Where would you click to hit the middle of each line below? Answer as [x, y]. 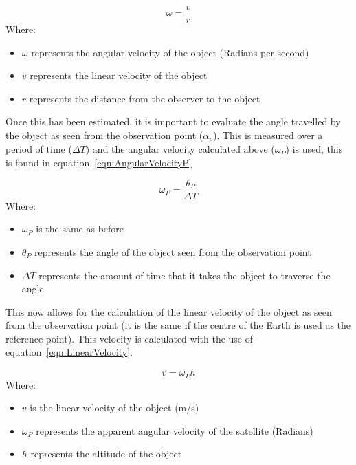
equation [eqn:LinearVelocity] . [69, 352]
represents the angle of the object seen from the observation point [173, 251]
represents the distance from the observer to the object [145, 98]
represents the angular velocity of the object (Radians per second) [170, 52]
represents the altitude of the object [106, 454]
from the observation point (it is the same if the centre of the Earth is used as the [178, 325]
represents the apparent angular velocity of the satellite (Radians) [175, 430]
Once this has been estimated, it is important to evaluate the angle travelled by [173, 121]
